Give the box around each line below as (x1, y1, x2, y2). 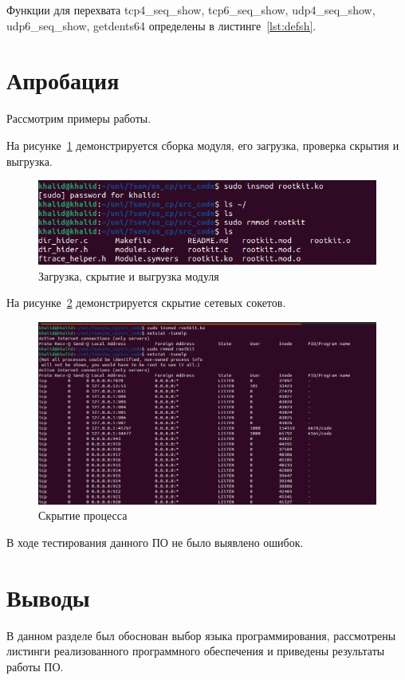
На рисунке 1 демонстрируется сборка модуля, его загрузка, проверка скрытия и (6, 136, 399, 153)
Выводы (6, 580, 90, 613)
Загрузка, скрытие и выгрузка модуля (38, 267, 219, 284)
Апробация (6, 64, 120, 96)
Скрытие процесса (38, 507, 128, 524)
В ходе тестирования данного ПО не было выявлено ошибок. (6, 534, 304, 551)
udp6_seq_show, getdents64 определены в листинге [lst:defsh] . (6, 17, 317, 33)
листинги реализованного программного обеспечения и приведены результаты (6, 643, 385, 659)
